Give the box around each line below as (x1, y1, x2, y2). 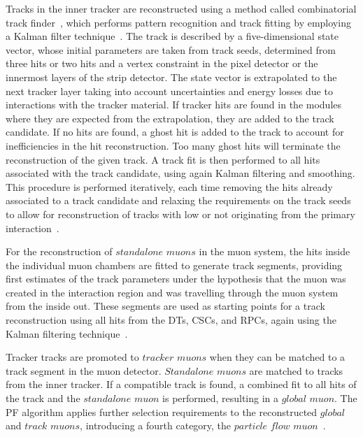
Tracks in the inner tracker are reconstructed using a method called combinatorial (6, 1, 357, 15)
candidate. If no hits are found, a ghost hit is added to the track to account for (6, 124, 344, 139)
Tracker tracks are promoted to (6, 350, 139, 364)
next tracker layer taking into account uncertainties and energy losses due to (6, 83, 333, 98)
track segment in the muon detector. (6, 363, 162, 378)
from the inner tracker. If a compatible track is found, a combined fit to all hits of (6, 377, 357, 392)
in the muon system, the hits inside (199, 244, 350, 259)
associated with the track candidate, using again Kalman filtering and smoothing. (6, 166, 355, 180)
